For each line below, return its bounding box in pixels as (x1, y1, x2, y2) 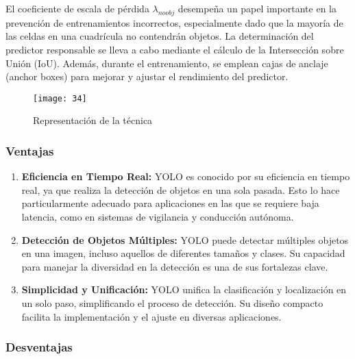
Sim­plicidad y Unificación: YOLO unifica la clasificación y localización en (21, 282, 347, 297)
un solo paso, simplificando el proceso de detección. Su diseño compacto (21, 295, 323, 310)
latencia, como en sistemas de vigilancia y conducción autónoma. (21, 210, 294, 224)
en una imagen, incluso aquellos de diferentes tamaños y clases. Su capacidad (21, 246, 345, 260)
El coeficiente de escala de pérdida (5, 1, 149, 15)
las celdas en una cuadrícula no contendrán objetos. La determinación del (5, 29, 314, 43)
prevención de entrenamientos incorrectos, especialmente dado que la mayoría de (5, 15, 343, 29)
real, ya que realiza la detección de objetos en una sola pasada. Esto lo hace (21, 182, 340, 197)
